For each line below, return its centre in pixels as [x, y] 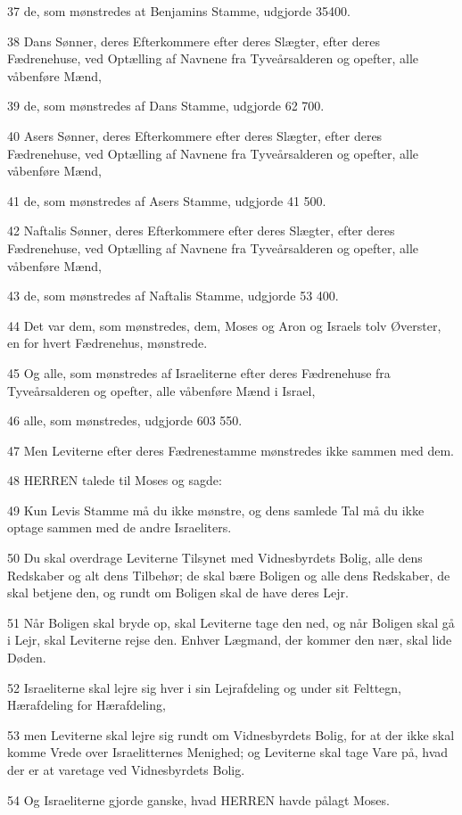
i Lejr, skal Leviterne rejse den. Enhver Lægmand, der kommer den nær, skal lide [230, 640]
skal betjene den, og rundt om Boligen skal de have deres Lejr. [178, 593]
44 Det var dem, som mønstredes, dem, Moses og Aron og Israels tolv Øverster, [224, 325]
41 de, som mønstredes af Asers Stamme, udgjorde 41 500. [167, 200]
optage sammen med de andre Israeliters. [120, 527]
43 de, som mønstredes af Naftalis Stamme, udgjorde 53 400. [173, 296]
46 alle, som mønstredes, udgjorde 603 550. [125, 420]
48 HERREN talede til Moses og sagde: [115, 480]
